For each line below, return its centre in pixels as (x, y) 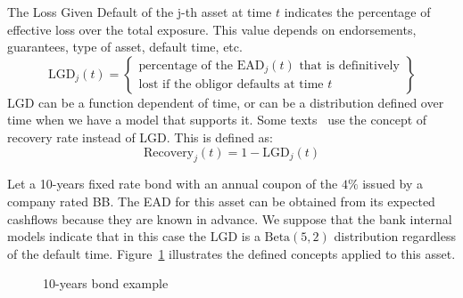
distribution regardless (395, 236)
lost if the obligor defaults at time (231, 85)
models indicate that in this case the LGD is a (134, 236)
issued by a (393, 184)
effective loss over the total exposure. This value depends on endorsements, (212, 29)
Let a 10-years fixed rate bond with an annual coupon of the (173, 184)
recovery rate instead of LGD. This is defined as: (141, 137)
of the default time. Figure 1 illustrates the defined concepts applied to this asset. (231, 253)
